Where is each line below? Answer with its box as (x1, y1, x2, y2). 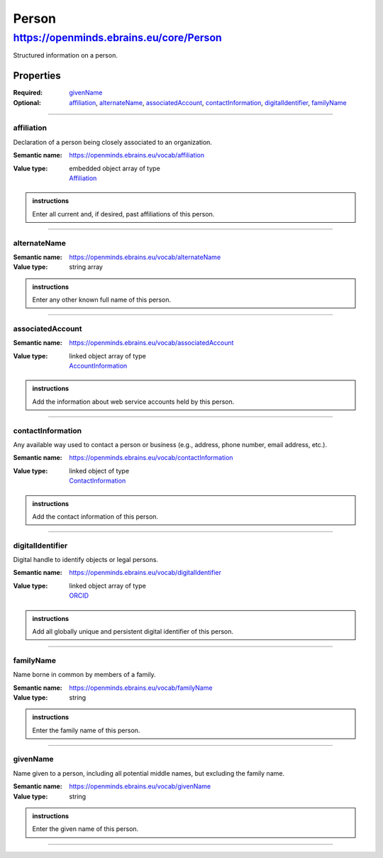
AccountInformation (69, 362, 128, 370)
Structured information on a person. (13, 51, 118, 60)
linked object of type (69, 466, 130, 475)
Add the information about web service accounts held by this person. (32, 397, 235, 406)
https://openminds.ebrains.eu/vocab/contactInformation (69, 453, 233, 462)
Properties (13, 70, 61, 82)
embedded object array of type (69, 164, 161, 172)
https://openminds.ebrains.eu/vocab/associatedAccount (69, 339, 234, 347)
